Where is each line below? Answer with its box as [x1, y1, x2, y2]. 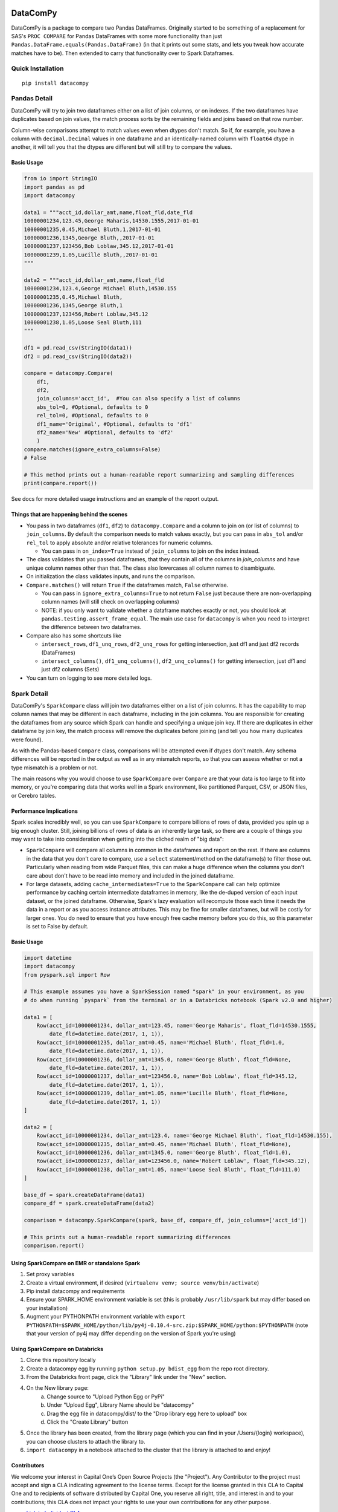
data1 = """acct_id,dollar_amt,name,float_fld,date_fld [24, 209, 193, 216]
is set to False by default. [26, 922, 89, 930]
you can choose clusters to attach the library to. [26, 1438, 145, 1445]
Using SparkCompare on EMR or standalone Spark [11, 1259, 141, 1266]
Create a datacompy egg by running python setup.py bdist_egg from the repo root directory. [26, 1364, 269, 1372]
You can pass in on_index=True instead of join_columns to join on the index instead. [41, 547, 260, 555]
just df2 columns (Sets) [41, 666, 100, 673]
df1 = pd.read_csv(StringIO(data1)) [24, 345, 133, 351]
